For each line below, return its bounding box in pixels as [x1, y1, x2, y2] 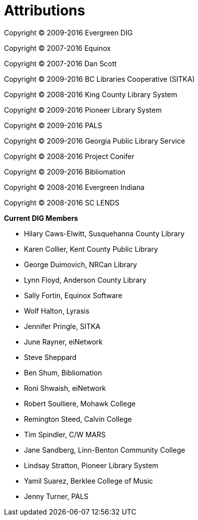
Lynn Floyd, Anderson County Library [24, 275, 147, 284]
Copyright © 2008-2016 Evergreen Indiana [4, 182, 145, 191]
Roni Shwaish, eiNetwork [24, 383, 106, 392]
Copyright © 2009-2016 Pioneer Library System [4, 105, 162, 114]
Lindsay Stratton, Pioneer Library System [24, 461, 159, 470]
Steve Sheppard [24, 352, 77, 361]
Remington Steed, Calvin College [24, 414, 132, 423]
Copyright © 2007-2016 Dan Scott [4, 59, 117, 68]
